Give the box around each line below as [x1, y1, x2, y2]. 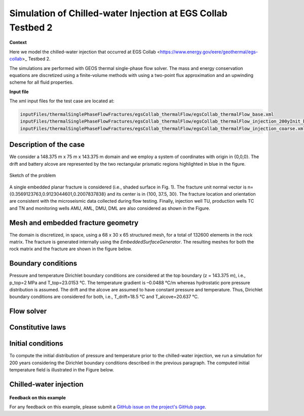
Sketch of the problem [9, 172, 56, 178]
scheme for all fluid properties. [9, 79, 73, 86]
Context [9, 40, 27, 46]
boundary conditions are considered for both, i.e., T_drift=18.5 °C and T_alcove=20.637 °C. [9, 294, 199, 300]
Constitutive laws [9, 323, 66, 332]
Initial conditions [9, 339, 63, 348]
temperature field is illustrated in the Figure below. [9, 367, 114, 373]
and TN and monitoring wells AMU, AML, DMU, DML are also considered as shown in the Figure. [9, 205, 210, 211]
